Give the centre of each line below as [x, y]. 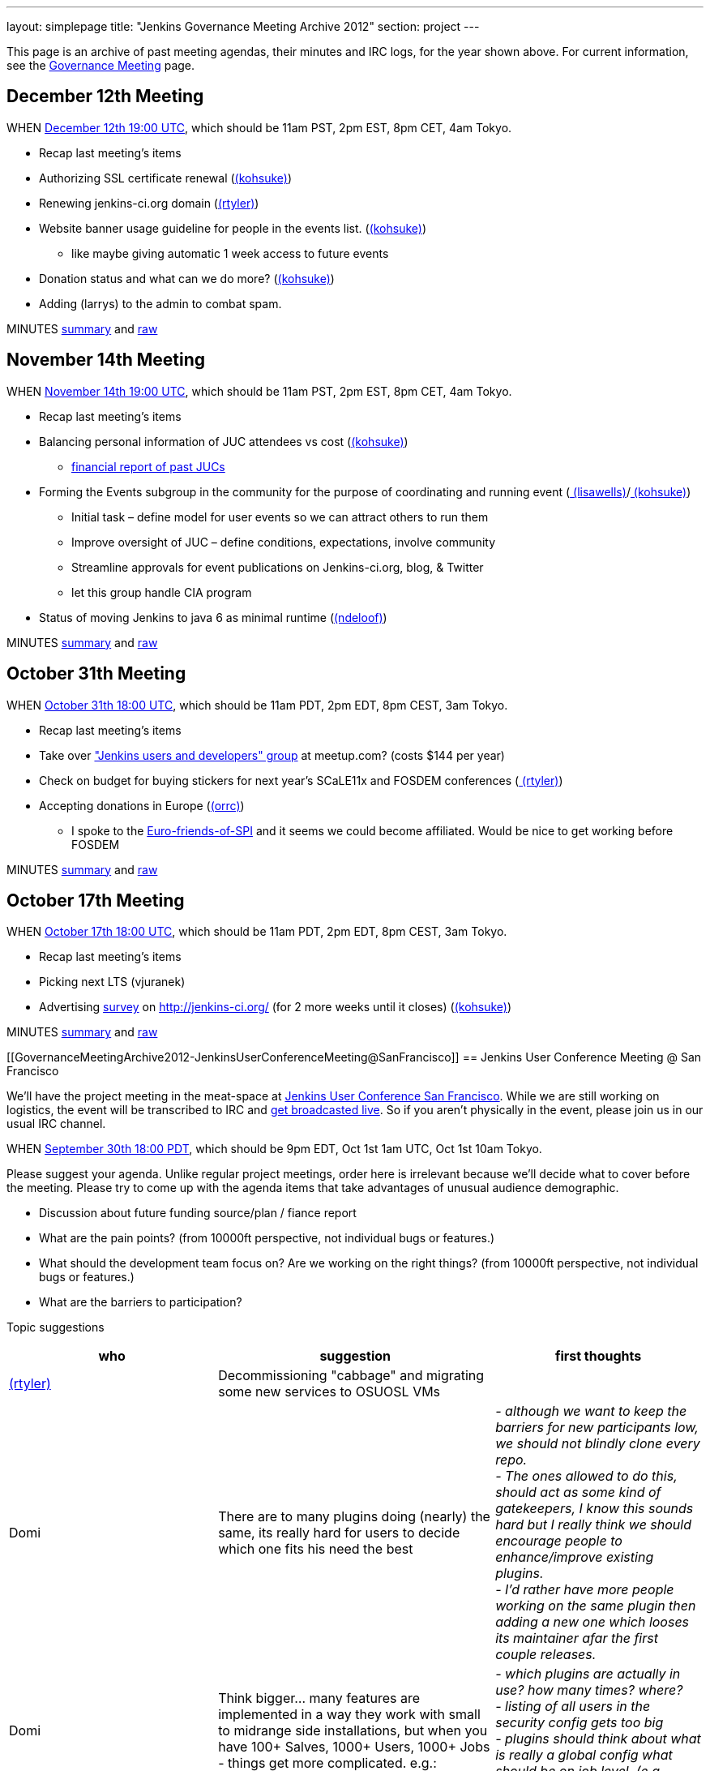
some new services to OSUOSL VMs [329, 1392]
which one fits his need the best [316, 1549]
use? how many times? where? [589, 1690]
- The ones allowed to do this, [586, 1476]
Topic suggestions [56, 1327]
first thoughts [598, 1356]
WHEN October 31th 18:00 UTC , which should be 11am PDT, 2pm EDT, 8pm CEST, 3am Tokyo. [257, 705]
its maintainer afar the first [577, 1638]
